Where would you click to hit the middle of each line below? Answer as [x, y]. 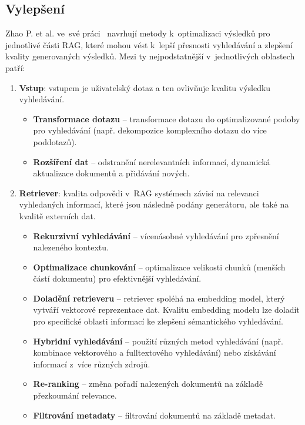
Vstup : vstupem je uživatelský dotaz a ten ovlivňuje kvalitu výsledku [145, 87]
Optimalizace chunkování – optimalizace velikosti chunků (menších [159, 267]
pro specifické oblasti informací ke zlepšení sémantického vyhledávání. [158, 321]
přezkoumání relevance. [75, 395]
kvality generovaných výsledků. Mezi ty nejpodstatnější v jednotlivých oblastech [150, 56]
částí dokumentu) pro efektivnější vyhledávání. [117, 278]
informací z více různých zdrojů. [92, 364]
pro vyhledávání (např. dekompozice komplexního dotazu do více [150, 130]
